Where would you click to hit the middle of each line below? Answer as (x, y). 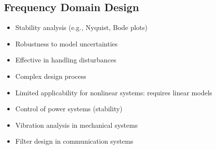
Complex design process (51, 76)
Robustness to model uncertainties (66, 43)
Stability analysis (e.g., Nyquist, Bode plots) (81, 27)
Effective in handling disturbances (66, 60)
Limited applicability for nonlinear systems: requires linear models (114, 92)
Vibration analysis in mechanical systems (76, 125)
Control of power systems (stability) (69, 109)
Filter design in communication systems (74, 141)
